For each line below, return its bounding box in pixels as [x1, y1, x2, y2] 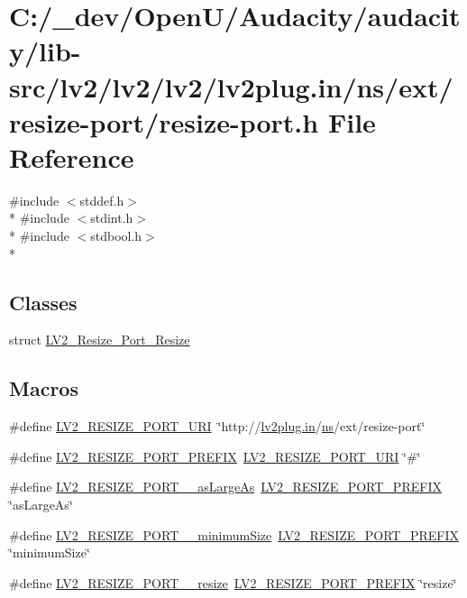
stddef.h [79, 190, 124, 209]
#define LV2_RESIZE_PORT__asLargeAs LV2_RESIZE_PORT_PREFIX [9, 477, 442, 496]
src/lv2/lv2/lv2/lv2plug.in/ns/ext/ [9, 68, 453, 105]
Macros [9, 374, 78, 402]
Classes [9, 288, 78, 316]
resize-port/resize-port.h [9, 103, 319, 140]
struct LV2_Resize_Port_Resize [9, 330, 190, 349]
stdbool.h [90, 226, 142, 245]
